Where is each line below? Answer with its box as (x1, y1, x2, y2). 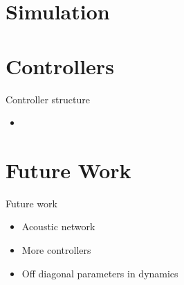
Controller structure (6, 92, 90, 106)
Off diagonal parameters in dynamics (21, 266, 178, 280)
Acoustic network (21, 219, 95, 234)
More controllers (21, 243, 91, 257)
